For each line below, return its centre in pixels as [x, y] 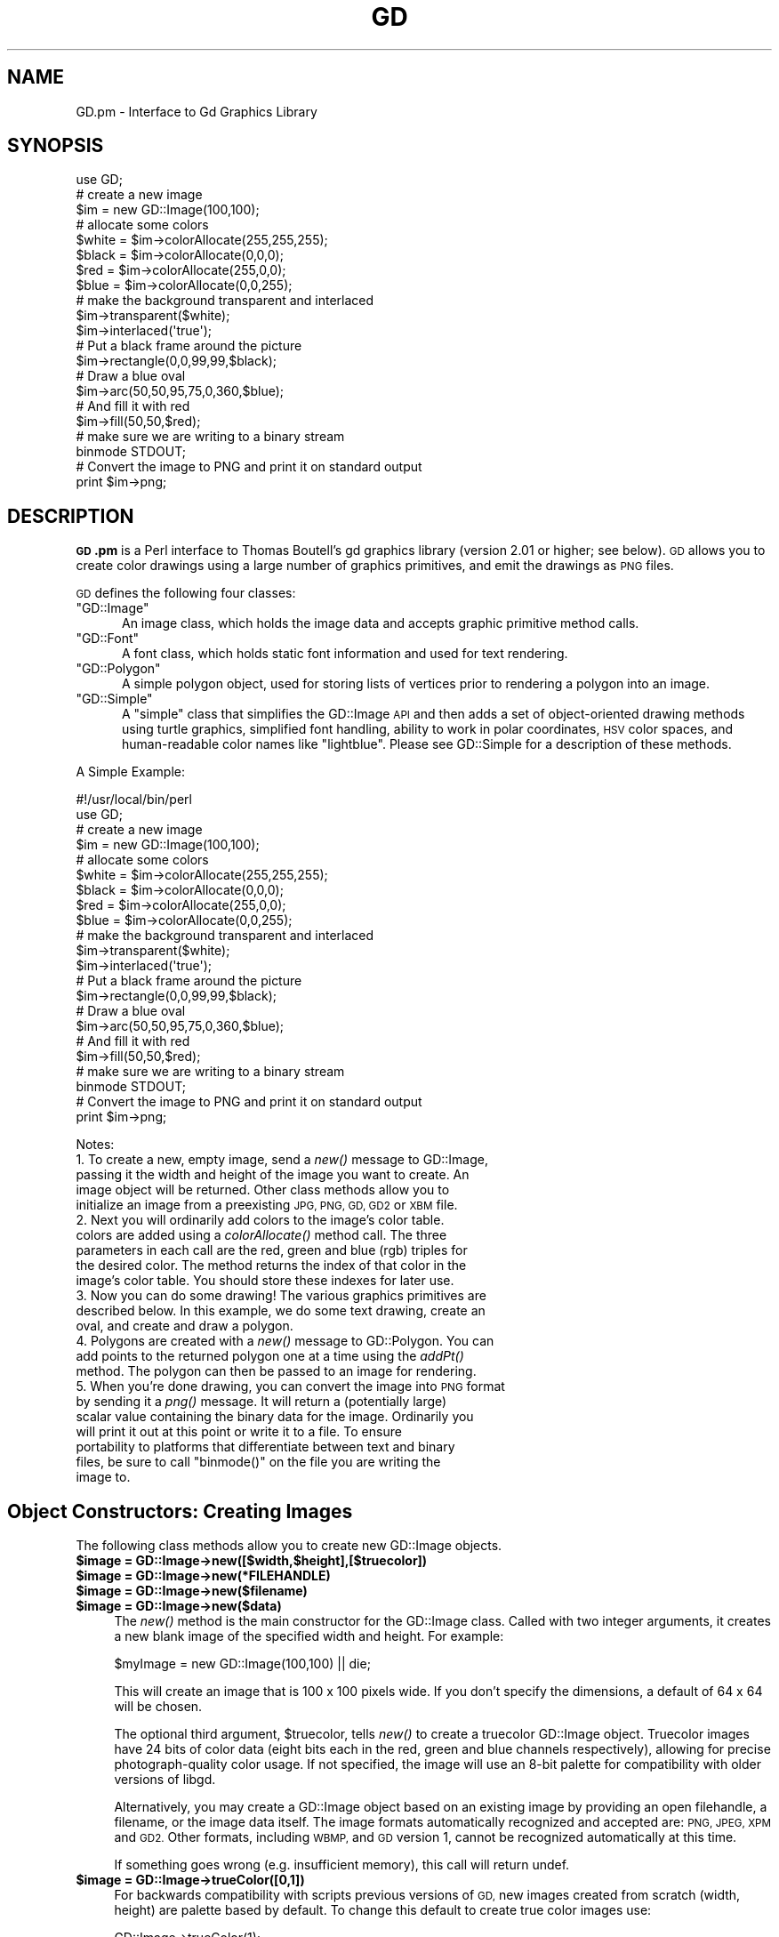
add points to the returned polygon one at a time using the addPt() [270, 1356]
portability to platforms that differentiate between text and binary [265, 1447]
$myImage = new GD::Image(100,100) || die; [242, 1664]
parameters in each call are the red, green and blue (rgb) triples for [272, 1250]
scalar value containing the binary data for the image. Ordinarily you [275, 1417]
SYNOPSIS [56, 146]
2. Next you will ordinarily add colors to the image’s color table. [260, 1220]
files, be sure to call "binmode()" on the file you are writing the [258, 1462]
